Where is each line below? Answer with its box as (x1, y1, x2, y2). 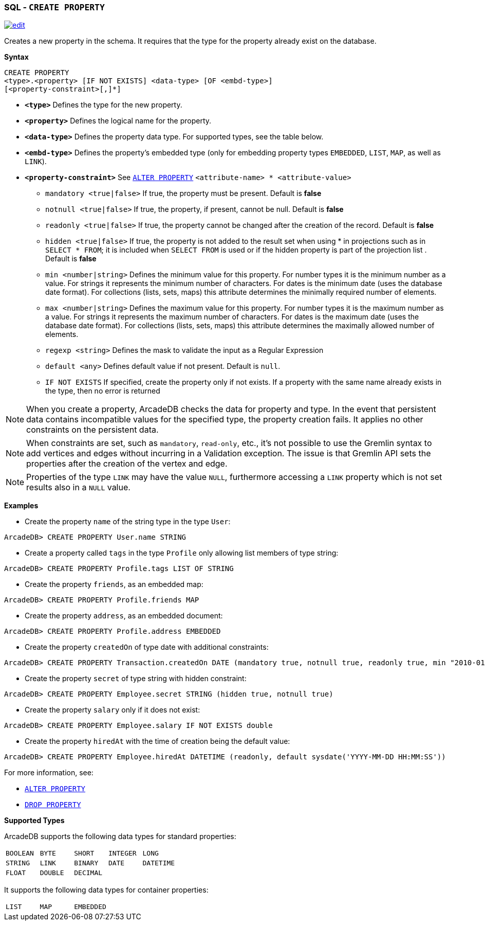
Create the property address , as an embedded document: (25, 611, 223, 620)
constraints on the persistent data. (26, 424, 159, 435)
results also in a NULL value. (26, 482, 130, 493)
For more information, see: (4, 768, 94, 777)
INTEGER (108, 849, 137, 858)
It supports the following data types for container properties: (4, 885, 209, 895)
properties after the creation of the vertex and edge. (26, 458, 228, 469)
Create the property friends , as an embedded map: (25, 580, 203, 589)
